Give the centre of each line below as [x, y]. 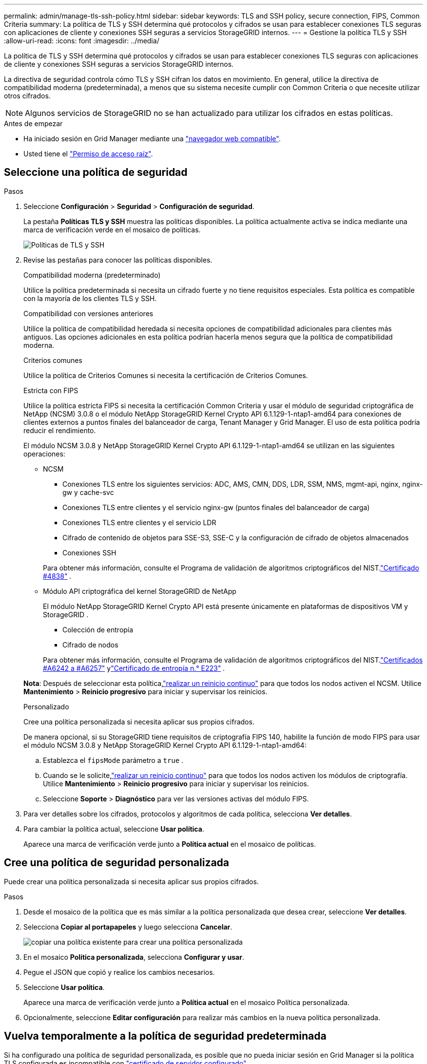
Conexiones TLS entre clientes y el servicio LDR [139, 522]
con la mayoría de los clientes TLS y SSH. [90, 298]
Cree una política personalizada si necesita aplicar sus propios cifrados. [139, 722]
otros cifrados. [27, 96]
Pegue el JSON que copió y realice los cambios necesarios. [119, 972]
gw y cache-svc [88, 492]
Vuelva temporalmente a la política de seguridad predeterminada [165, 1036]
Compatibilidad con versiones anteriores [88, 313]
